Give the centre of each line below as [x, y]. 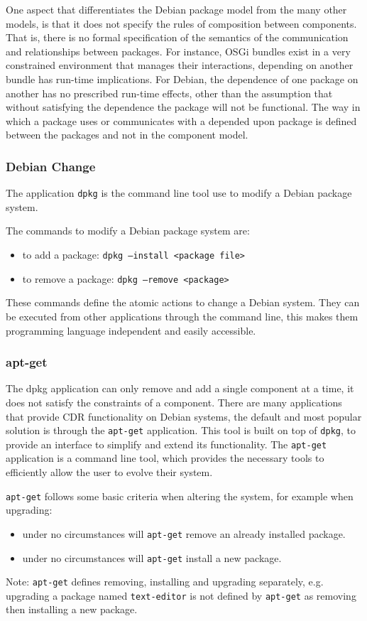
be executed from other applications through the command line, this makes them [182, 316]
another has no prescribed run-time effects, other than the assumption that [169, 93]
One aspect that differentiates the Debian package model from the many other [176, 9]
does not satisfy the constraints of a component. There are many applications [174, 402]
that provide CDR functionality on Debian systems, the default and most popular [184, 416]
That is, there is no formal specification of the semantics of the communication [177, 37]
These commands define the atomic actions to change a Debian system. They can [183, 302]
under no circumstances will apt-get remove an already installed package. [184, 533]
